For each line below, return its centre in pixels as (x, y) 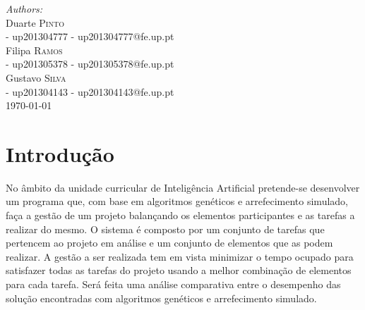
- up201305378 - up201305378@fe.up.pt (90, 64)
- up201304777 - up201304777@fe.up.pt (90, 36)
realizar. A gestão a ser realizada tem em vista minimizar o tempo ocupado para (180, 256)
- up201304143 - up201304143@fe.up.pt (90, 91)
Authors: (24, 8)
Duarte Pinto (35, 22)
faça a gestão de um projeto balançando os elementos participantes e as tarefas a (180, 215)
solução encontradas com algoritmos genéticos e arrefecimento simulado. (161, 298)
